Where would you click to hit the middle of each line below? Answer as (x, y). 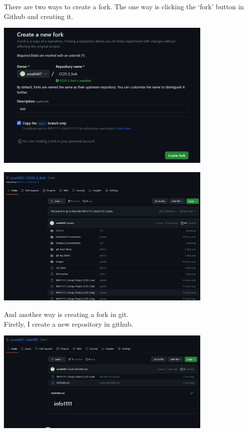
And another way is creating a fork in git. (66, 314)
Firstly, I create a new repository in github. (69, 324)
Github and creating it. (39, 16)
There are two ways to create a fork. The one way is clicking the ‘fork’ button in (124, 6)
